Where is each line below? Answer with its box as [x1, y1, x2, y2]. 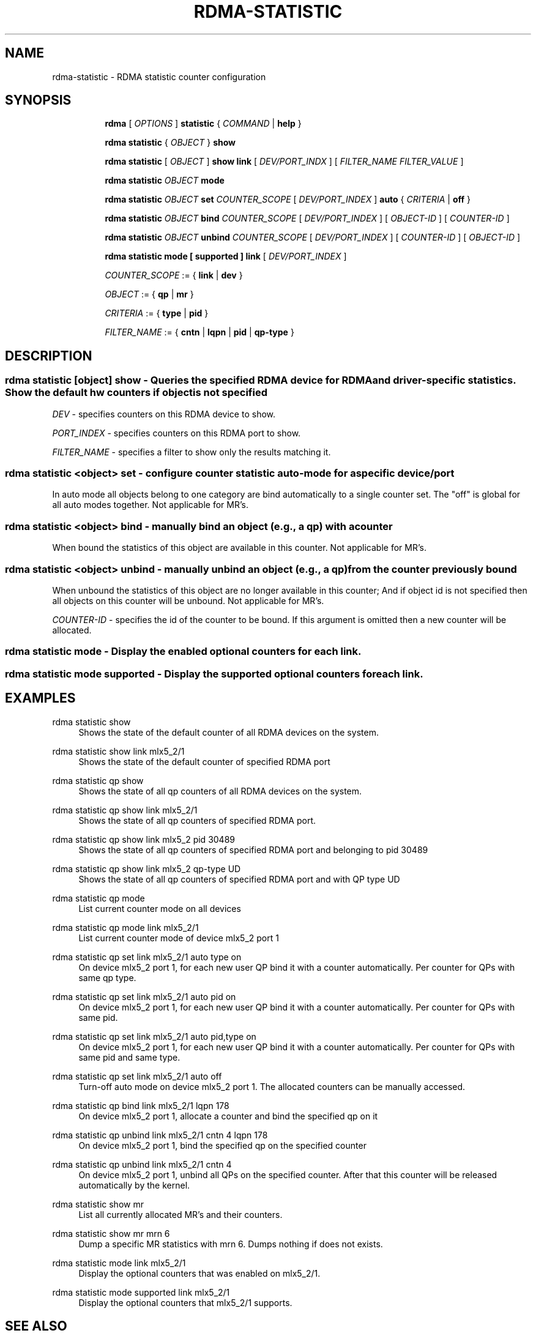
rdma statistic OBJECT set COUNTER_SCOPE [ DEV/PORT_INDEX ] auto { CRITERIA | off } [105, 194, 471, 205]
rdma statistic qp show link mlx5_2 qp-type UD [52, 863, 241, 874]
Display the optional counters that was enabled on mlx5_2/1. [78, 1268, 321, 1279]
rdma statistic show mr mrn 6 [52, 1228, 170, 1239]
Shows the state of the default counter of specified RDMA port [78, 756, 330, 767]
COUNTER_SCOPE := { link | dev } [105, 270, 243, 281]
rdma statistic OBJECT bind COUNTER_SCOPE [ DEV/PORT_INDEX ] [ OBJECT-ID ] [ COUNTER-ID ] [105, 213, 510, 224]
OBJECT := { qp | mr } [105, 289, 194, 300]
